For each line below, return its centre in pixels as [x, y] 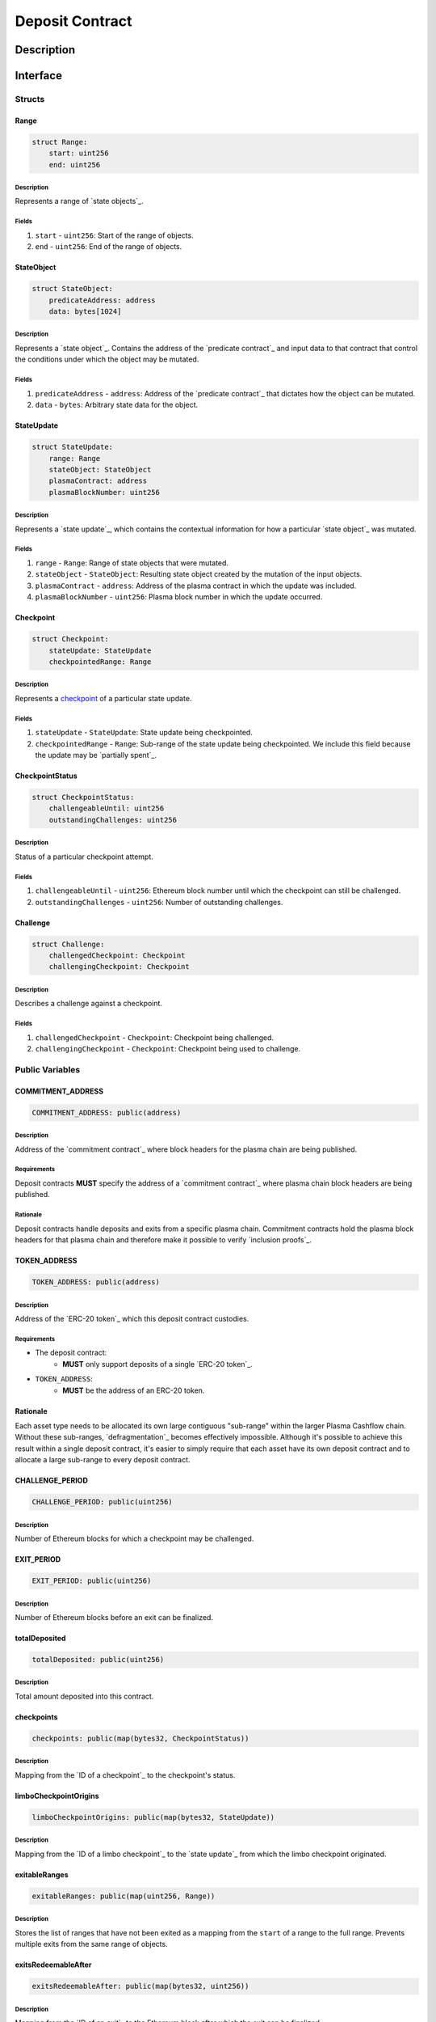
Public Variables [48, 1069]
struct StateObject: [72, 289]
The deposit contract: [71, 1353]
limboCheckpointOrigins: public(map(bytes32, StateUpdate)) [153, 1817]
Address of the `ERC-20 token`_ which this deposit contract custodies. [132, 1319]
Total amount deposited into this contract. [84, 1696]
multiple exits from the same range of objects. [92, 1944]
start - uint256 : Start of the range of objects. [114, 235]
